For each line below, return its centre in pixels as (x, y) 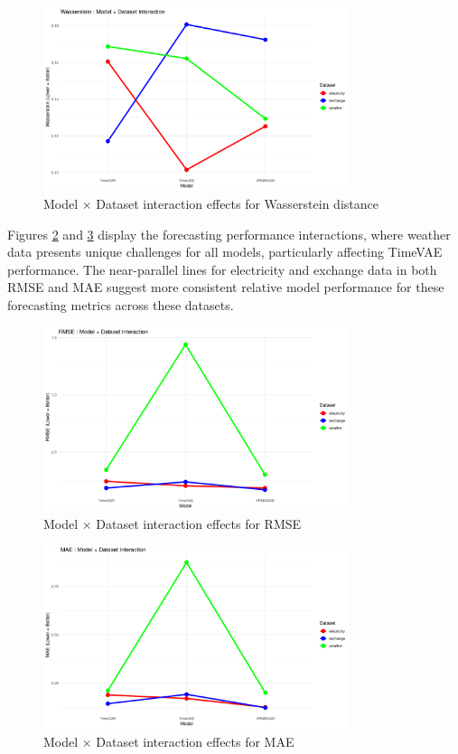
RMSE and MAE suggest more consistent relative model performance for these (226, 287)
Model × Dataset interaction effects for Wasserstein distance (211, 203)
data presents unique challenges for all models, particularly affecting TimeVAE (225, 252)
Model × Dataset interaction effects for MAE (169, 742)
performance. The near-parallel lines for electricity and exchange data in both (222, 269)
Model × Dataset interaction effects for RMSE (173, 523)
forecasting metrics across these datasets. (121, 304)
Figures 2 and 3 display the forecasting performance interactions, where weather (229, 234)
